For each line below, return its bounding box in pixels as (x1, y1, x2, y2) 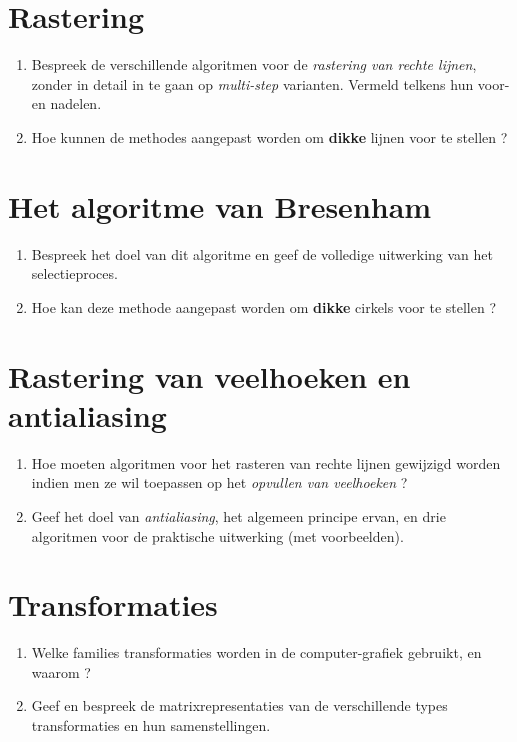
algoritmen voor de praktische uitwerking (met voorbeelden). (31, 525, 404, 546)
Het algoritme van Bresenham (8, 185, 432, 226)
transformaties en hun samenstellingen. (31, 715, 271, 735)
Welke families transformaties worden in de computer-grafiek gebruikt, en (31, 642, 482, 663)
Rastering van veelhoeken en (8, 355, 411, 396)
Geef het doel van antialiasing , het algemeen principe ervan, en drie (31, 505, 446, 526)
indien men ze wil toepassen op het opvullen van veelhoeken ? (31, 472, 408, 493)
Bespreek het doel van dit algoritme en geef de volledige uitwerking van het (31, 243, 493, 264)
